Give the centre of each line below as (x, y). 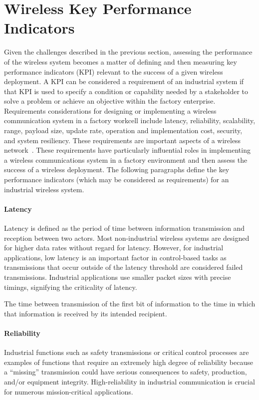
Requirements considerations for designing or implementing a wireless (110, 110)
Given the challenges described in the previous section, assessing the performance (128, 52)
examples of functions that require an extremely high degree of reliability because (129, 362)
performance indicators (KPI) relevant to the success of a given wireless (114, 71)
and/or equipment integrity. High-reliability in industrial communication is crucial (129, 381)
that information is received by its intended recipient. (86, 313)
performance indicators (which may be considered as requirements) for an (117, 179)
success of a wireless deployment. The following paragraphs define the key (117, 169)
